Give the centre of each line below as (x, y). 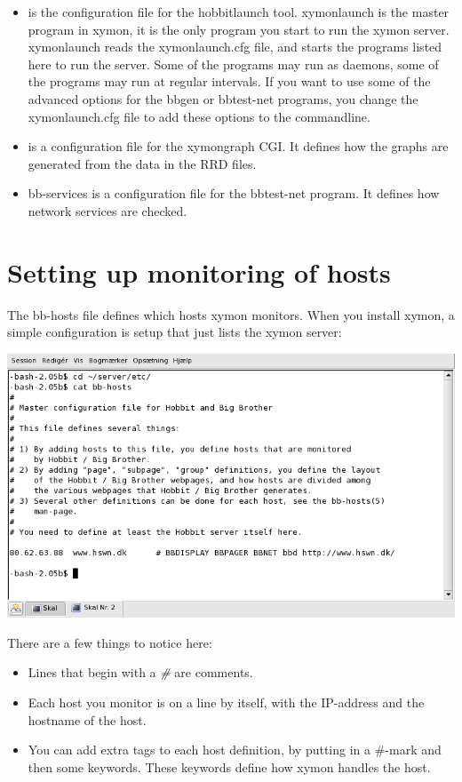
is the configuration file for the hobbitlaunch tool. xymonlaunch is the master (239, 12)
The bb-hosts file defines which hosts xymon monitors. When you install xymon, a (231, 314)
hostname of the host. (87, 719)
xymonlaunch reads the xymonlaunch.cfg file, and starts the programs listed (235, 47)
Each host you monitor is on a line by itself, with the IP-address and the (226, 702)
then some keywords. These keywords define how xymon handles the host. (229, 766)
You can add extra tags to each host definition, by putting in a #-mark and (235, 750)
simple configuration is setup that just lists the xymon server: (175, 332)
